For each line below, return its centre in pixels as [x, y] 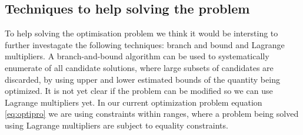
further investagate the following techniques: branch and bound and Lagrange [145, 44]
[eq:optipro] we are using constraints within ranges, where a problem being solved [152, 114]
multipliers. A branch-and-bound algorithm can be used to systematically [137, 56]
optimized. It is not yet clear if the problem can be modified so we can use [139, 91]
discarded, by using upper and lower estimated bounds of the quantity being [142, 79]
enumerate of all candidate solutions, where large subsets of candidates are [139, 67]
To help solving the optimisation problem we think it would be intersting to [141, 33]
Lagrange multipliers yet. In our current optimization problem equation [134, 102]
